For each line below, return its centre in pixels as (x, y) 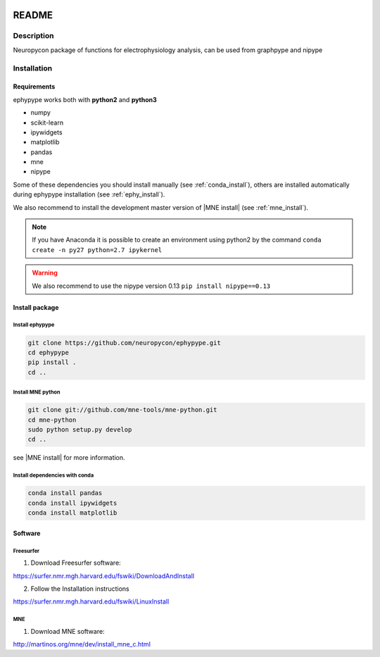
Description (33, 36)
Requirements (34, 87)
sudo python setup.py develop (80, 430)
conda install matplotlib (72, 513)
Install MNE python (37, 392)
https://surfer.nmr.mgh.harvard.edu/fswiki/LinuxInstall (91, 601)
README (33, 15)
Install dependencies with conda (53, 475)
